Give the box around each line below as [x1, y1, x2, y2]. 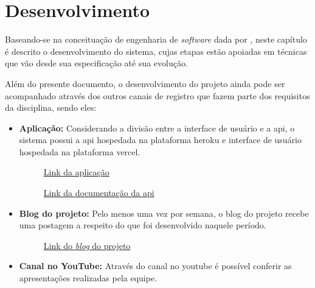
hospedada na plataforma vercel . [19, 145, 140, 158]
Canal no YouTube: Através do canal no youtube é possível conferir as [19, 259, 292, 272]
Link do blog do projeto [43, 239, 131, 251]
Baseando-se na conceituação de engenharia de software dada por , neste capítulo [5, 33, 307, 46]
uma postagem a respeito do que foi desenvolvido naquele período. [19, 219, 266, 231]
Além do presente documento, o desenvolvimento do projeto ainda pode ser [5, 77, 285, 90]
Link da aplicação [43, 166, 109, 178]
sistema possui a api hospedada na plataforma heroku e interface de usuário [19, 133, 302, 146]
